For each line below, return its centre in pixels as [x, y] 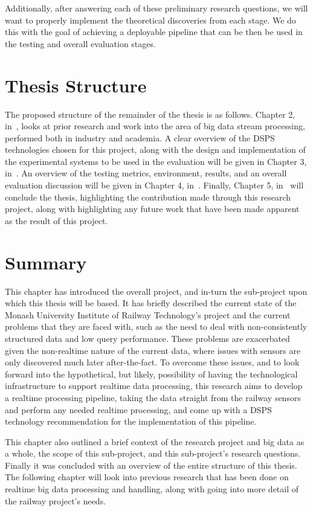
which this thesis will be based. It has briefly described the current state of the [151, 303]
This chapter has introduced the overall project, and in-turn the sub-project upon [156, 291]
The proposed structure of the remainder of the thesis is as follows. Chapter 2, [150, 114]
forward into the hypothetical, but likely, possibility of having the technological [151, 374]
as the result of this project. [56, 220]
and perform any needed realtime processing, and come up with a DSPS [138, 409]
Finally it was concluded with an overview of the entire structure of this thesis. [151, 465]
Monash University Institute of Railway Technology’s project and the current [148, 314]
